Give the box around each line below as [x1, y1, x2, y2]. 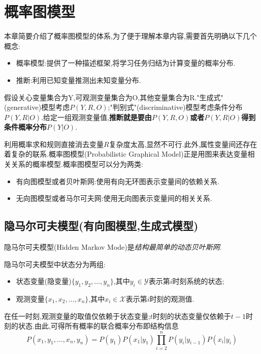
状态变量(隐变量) [16, 276, 72, 286]
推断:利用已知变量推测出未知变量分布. [16, 74, 141, 85]
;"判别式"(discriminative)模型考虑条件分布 [108, 102, 243, 112]
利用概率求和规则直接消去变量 [4, 138, 104, 149]
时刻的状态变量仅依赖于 [152, 310, 231, 321]
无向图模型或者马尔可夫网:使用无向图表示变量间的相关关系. [16, 193, 212, 203]
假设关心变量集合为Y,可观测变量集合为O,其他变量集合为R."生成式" [4, 92, 223, 102]
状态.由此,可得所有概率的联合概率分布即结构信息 [18, 320, 179, 331]
